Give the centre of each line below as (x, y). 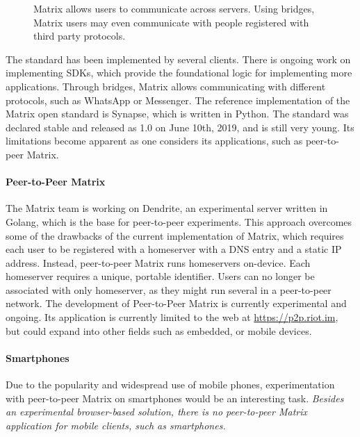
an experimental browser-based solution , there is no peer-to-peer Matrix (157, 412)
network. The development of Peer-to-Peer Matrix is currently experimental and (176, 303)
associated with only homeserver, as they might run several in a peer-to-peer (169, 289)
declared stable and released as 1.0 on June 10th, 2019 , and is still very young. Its (180, 127)
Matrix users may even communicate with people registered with (171, 22)
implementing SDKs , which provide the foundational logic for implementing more (179, 73)
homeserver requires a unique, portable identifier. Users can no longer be (160, 276)
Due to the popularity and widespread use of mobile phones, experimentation (170, 385)
